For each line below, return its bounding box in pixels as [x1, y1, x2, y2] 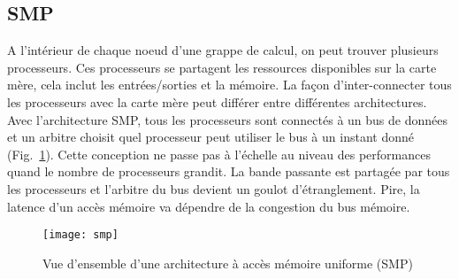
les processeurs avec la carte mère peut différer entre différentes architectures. [7, 92, 427, 111]
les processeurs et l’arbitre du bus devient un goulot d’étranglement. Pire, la [7, 179, 420, 198]
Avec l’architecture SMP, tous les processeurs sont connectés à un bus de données [7, 110, 448, 128]
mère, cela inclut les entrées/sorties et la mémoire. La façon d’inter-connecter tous [7, 75, 452, 94]
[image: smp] [42, 229, 119, 242]
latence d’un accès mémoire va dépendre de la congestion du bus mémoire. [7, 197, 410, 215]
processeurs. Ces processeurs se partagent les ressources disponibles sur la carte [7, 58, 437, 76]
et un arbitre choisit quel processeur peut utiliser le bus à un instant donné [7, 128, 414, 146]
